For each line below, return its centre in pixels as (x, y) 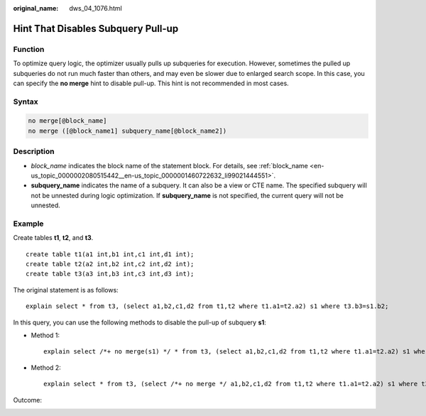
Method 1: (45, 335)
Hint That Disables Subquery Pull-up (96, 28)
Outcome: (28, 400)
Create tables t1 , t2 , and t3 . (53, 238)
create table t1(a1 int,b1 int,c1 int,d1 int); (110, 254)
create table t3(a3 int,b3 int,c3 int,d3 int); (110, 274)
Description (34, 151)
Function (29, 49)
